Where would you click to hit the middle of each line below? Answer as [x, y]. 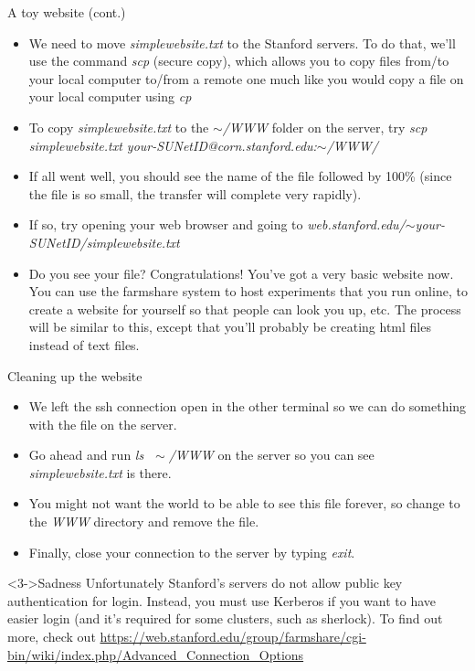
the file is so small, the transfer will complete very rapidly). [195, 193]
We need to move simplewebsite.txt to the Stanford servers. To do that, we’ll [242, 43]
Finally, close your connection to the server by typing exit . [192, 552]
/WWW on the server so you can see [271, 455]
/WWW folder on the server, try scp [325, 127]
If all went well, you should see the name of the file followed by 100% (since [240, 176]
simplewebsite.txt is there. [100, 472]
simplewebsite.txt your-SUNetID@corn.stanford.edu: [173, 145]
